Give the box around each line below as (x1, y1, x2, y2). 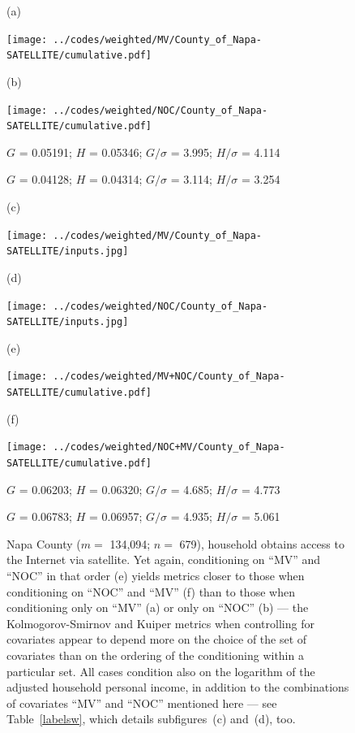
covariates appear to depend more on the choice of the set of (6, 631, 307, 648)
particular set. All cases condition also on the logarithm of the (6, 662, 315, 679)
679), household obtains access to (179, 535, 344, 552)
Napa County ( (6, 535, 81, 552)
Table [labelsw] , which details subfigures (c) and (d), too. (6, 710, 296, 727)
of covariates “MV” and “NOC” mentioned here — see (6, 694, 277, 711)
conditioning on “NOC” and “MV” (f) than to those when (6, 583, 295, 600)
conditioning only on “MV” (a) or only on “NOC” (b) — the (6, 599, 309, 616)
